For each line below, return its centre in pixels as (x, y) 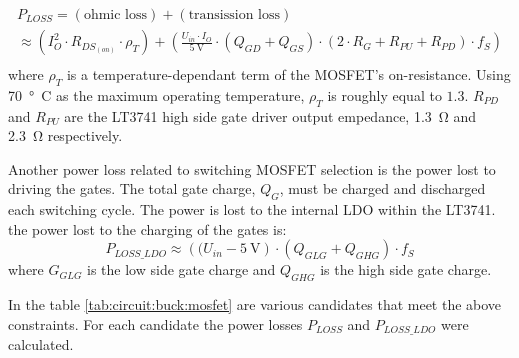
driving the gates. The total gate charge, (132, 188)
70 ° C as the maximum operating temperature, (156, 94)
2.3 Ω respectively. (65, 135)
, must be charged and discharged (382, 188)
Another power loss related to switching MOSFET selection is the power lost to (252, 168)
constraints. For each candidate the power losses (155, 323)
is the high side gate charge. (406, 269)
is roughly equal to (384, 94)
